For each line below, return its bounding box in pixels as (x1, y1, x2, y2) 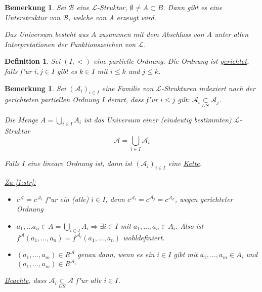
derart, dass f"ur (107, 94, 158, 105)
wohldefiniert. (123, 232, 165, 242)
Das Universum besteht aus (5, 29, 89, 39)
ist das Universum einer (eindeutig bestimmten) (83, 114, 232, 124)
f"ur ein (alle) (45, 193, 89, 204)
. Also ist (175, 220, 204, 231)
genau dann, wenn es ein (77, 249, 155, 260)
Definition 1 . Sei (5, 56, 61, 66)
